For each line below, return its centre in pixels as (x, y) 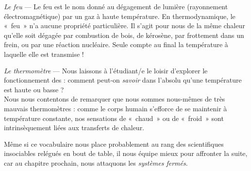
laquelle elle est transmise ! (44, 54)
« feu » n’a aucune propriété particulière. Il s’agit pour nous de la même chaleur (125, 26)
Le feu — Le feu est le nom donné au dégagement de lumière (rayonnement (116, 6)
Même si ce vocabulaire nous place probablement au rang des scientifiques (114, 144)
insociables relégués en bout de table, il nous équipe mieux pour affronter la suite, (126, 153)
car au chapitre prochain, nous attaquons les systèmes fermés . (96, 162)
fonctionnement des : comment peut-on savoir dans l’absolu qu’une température (123, 80)
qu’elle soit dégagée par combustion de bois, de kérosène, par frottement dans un (124, 35)
